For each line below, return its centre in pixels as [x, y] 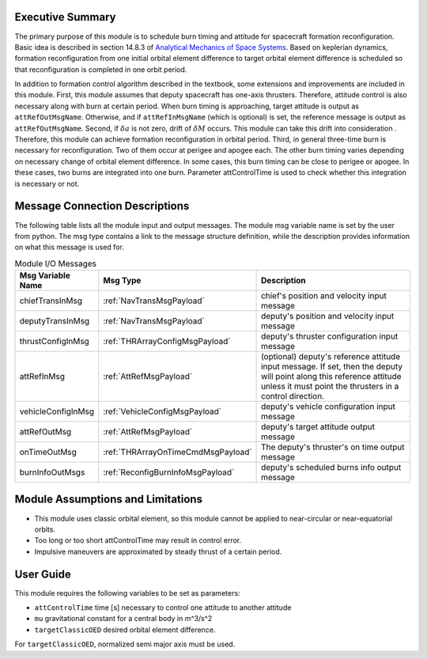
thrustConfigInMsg [55, 342]
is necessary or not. [47, 184]
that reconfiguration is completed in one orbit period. [101, 69]
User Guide [43, 574]
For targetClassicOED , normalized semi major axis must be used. [125, 644]
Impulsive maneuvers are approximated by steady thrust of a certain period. [158, 551]
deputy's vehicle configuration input [328, 407]
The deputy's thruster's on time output [333, 447]
